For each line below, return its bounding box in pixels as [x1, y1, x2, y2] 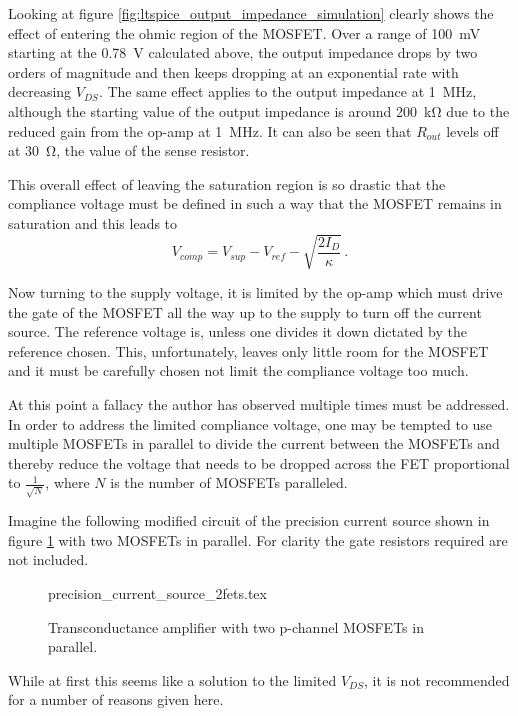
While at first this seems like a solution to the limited [8, 669, 337, 690]
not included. [8, 549, 89, 570]
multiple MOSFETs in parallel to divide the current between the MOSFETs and [8, 433, 500, 454]
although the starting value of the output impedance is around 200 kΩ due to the [8, 100, 510, 121]
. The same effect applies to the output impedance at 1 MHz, [98, 81, 477, 102]
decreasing [8, 81, 72, 102]
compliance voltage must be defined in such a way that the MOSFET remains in [8, 193, 502, 214]
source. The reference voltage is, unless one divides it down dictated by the [8, 321, 467, 342]
